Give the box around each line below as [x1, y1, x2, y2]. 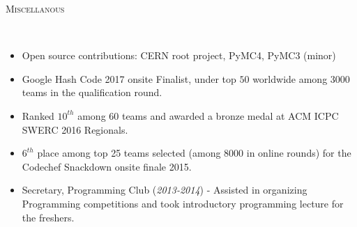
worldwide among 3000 [252, 71, 350, 86]
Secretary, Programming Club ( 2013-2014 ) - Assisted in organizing [22, 182, 307, 197]
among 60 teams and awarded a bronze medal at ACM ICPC [77, 108, 339, 123]
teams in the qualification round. [22, 85, 162, 100]
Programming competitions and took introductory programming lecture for [22, 196, 344, 210]
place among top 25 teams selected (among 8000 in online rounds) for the [37, 146, 351, 160]
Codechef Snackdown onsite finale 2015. [22, 159, 192, 173]
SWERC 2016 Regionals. [22, 122, 128, 136]
